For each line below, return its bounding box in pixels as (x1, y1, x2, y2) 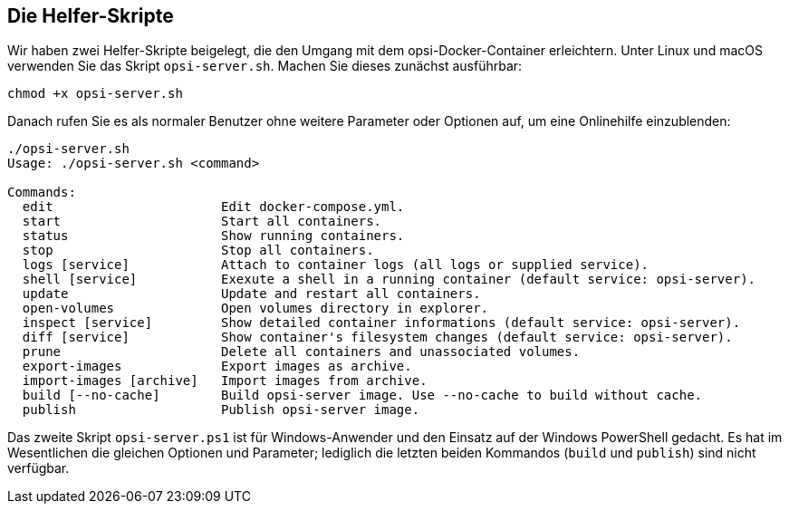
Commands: (7, 185, 76, 200)
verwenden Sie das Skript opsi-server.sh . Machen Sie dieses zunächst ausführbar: (7, 58, 523, 74)
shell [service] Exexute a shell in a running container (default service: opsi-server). (22, 272, 756, 287)
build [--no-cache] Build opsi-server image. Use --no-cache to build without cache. (22, 388, 703, 403)
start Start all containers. (22, 214, 382, 229)
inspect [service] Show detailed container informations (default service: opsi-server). (22, 315, 741, 331)
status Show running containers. (22, 228, 405, 244)
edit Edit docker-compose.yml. (22, 199, 405, 215)
